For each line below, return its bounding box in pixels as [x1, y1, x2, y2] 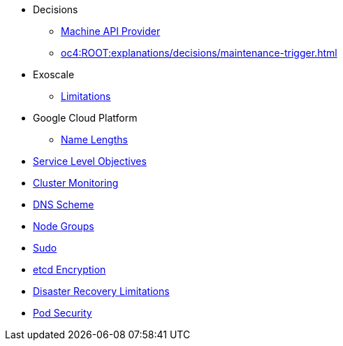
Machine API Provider [61, 25, 161, 37]
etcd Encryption [33, 264, 106, 275]
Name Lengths [61, 134, 128, 145]
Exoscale [33, 69, 75, 80]
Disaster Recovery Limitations [33, 285, 170, 297]
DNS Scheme [33, 199, 94, 210]
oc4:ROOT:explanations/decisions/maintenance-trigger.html [61, 47, 337, 59]
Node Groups [33, 220, 94, 232]
